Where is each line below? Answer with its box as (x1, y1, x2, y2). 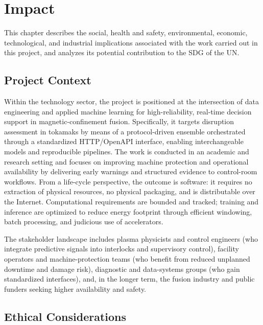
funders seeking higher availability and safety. (4, 283, 147, 294)
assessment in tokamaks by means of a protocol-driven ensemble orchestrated (4, 126, 246, 136)
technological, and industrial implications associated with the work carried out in (4, 37, 258, 48)
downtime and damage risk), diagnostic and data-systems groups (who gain (4, 263, 240, 274)
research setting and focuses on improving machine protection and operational (4, 156, 249, 167)
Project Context (4, 72, 91, 88)
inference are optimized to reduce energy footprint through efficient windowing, (4, 206, 252, 217)
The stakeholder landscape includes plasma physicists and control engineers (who (4, 233, 258, 244)
